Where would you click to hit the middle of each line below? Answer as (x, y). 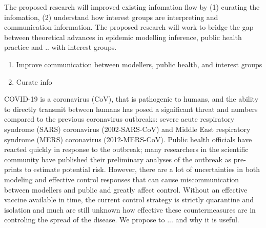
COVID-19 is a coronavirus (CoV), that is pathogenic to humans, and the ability (131, 99)
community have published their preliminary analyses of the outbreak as (118, 159)
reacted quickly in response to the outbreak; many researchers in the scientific (126, 149)
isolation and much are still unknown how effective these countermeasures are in (130, 209)
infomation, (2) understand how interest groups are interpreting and (111, 17)
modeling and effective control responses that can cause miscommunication (122, 179)
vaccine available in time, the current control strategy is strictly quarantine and (129, 199)
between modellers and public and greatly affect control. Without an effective (126, 189)
